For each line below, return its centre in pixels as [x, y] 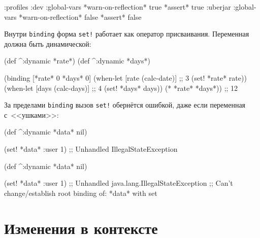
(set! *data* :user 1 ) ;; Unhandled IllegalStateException [91, 149]
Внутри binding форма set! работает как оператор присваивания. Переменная [127, 34]
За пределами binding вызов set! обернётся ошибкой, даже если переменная [125, 105]
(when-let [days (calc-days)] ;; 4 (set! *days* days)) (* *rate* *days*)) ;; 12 [121, 88]
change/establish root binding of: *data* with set [81, 193]
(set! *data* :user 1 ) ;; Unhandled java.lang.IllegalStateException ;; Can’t [119, 183]
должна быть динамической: [48, 43]
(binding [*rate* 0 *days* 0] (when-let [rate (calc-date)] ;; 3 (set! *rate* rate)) [125, 78]
